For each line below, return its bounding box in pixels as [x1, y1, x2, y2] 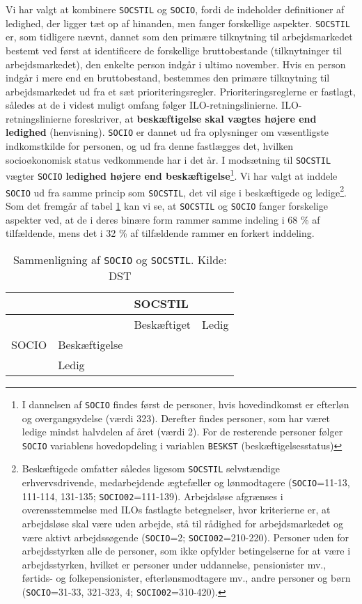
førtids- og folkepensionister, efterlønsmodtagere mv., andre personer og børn [22, 571, 351, 585]
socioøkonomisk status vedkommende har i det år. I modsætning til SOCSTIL [6, 152, 331, 167]
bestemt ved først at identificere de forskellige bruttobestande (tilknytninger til [6, 42, 343, 57]
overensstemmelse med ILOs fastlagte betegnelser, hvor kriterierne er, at [22, 502, 331, 517]
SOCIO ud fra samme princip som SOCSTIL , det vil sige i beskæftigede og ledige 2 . [6, 183, 347, 199]
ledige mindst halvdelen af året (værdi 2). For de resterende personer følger [22, 424, 343, 439]
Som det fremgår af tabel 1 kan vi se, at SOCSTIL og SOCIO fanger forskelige [6, 199, 329, 212]
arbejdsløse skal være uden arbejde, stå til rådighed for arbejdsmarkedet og [22, 516, 343, 530]
